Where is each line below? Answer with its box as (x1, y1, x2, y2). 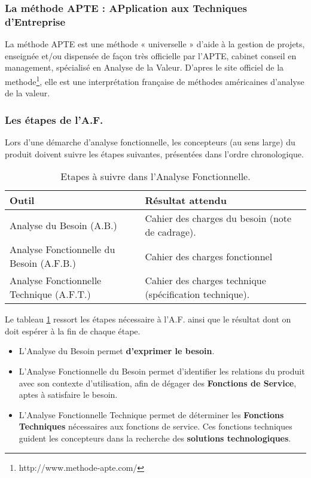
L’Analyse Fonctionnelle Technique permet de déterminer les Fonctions (19, 408, 284, 421)
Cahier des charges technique (145, 273, 266, 288)
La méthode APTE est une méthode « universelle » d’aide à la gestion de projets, (5, 38, 305, 50)
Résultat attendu (145, 193, 227, 208)
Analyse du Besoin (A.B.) (10, 218, 117, 232)
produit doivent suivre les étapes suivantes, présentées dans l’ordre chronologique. (5, 147, 304, 160)
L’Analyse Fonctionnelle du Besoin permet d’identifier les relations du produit (19, 364, 305, 377)
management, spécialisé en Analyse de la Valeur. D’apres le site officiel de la (5, 61, 284, 74)
